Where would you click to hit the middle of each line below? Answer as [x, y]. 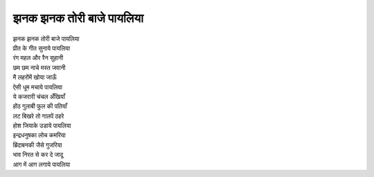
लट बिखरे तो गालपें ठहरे [38, 116]
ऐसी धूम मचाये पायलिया [37, 87]
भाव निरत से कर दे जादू [38, 155]
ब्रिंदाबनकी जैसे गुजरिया [37, 145]
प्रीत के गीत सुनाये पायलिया [42, 48]
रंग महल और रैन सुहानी [38, 58]
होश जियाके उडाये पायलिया [42, 126]
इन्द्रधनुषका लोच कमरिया [39, 136]
